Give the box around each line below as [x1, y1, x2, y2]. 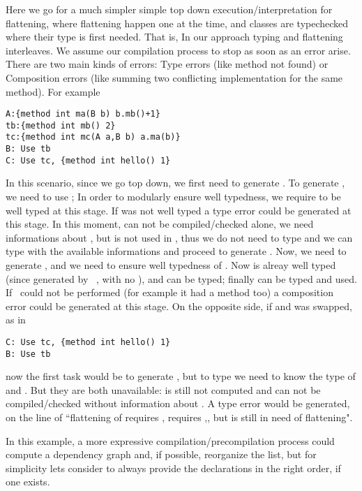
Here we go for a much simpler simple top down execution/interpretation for [6, 2, 333, 16]
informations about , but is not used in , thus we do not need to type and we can [6, 230, 353, 244]
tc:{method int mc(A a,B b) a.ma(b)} [6, 132, 181, 142]
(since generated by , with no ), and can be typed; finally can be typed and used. [6, 271, 357, 286]
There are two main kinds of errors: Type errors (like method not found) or [6, 57, 329, 71]
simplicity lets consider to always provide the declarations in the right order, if [6, 460, 341, 475]
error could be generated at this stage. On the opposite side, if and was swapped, [6, 298, 352, 313]
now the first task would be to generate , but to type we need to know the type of [6, 369, 356, 383]
